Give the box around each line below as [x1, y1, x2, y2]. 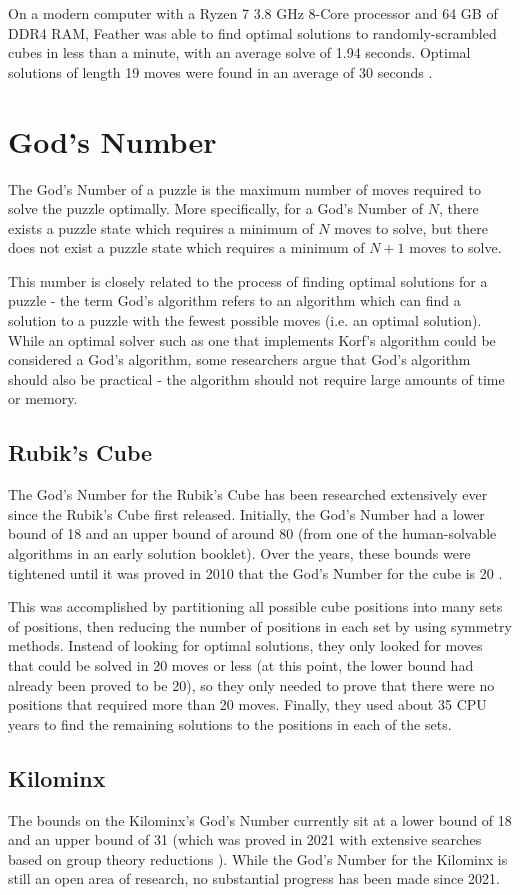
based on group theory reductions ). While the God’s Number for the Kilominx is [8, 848, 508, 869]
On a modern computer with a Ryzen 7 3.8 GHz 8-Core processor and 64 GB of [8, 3, 498, 23]
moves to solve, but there [334, 217, 488, 238]
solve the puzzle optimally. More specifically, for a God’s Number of [8, 198, 424, 219]
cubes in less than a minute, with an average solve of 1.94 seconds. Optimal [8, 42, 471, 63]
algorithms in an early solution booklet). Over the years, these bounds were [8, 543, 471, 564]
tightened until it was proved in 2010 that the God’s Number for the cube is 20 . [8, 562, 503, 583]
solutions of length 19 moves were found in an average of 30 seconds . [8, 61, 433, 82]
